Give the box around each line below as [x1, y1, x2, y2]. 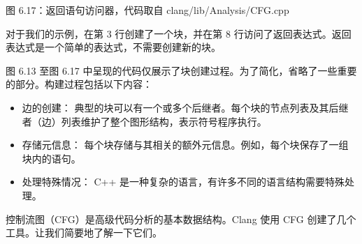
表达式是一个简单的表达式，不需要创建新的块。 [6, 40, 221, 54]
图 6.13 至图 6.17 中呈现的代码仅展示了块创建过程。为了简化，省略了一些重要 [6, 63, 357, 77]
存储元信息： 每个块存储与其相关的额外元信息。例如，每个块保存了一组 [22, 137, 349, 152]
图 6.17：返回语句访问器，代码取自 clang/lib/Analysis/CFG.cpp [6, 3, 289, 17]
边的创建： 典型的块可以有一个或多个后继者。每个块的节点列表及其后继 [22, 100, 349, 114]
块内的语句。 [22, 151, 81, 165]
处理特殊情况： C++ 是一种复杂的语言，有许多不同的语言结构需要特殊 [22, 174, 345, 189]
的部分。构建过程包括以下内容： [6, 77, 152, 91]
